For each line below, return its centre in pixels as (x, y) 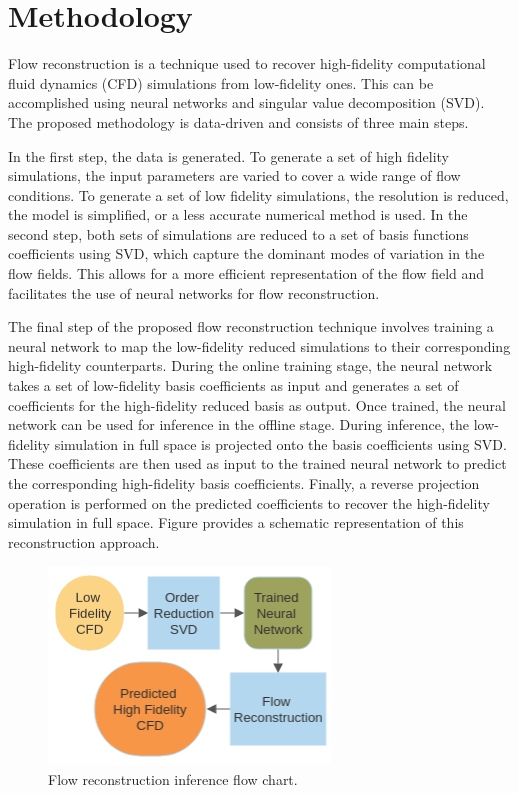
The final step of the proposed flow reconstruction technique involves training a (251, 326)
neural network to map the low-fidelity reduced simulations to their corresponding (259, 345)
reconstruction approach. (84, 541)
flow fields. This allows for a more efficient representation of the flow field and (246, 273)
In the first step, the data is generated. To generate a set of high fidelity (229, 155)
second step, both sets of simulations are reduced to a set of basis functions (238, 233)
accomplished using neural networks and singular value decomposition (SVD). (246, 102)
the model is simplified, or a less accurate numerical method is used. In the (238, 214)
